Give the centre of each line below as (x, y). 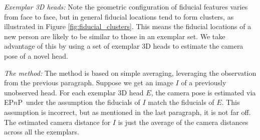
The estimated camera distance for (57, 122)
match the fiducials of (181, 102)
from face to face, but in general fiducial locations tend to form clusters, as (119, 16)
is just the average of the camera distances (183, 122)
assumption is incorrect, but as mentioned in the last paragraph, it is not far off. (127, 112)
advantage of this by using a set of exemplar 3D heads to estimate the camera (124, 46)
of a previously (204, 83)
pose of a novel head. (36, 55)
